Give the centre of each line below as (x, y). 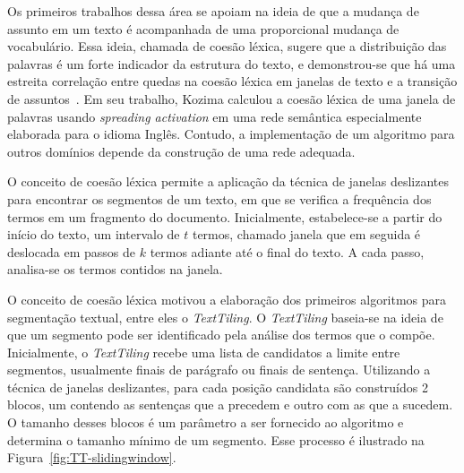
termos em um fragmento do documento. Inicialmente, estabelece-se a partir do (225, 216)
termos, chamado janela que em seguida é (306, 234)
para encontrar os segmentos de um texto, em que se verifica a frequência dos (219, 198)
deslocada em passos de (71, 251)
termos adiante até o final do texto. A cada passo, (287, 251)
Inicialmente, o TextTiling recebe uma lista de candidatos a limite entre (204, 352)
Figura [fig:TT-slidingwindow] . (92, 457)
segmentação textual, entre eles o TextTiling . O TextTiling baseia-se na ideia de (225, 317)
